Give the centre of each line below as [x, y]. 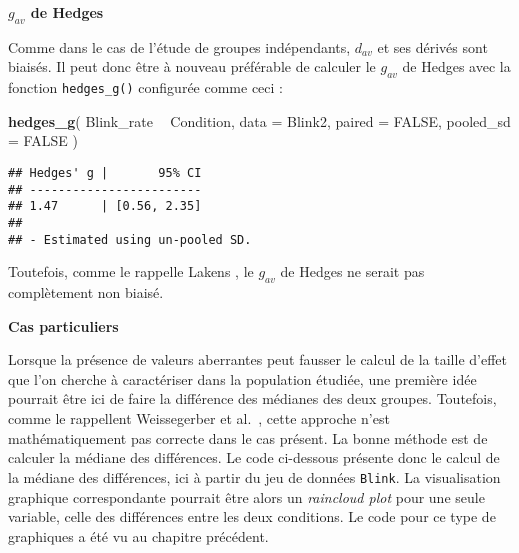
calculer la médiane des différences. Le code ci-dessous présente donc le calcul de [254, 457]
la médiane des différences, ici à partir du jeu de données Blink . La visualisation [254, 476]
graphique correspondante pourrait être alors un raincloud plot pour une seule [246, 496]
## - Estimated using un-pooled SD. [130, 239]
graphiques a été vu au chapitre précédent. [138, 535]
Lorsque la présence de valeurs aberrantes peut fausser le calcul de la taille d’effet [257, 359]
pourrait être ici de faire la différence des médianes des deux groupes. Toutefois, [252, 398]
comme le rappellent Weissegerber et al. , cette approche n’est [199, 418]
